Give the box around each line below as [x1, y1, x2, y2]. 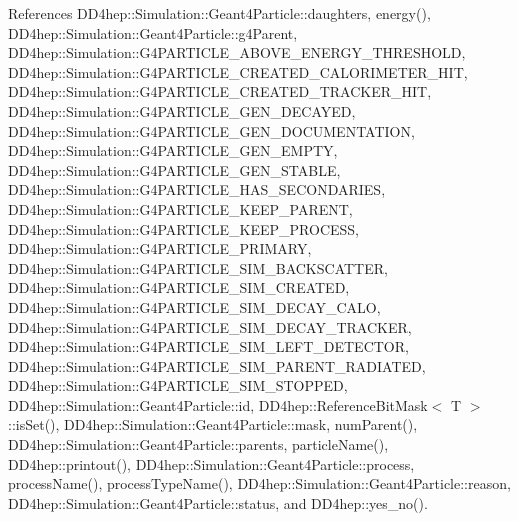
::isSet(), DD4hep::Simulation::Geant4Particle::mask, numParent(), [8, 414, 418, 435]
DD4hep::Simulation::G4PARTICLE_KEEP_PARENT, [8, 198, 353, 219]
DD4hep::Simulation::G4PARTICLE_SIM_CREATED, [8, 277, 350, 298]
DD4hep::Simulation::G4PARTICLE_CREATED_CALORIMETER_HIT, [8, 61, 468, 82]
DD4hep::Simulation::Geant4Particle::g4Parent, [8, 22, 298, 43]
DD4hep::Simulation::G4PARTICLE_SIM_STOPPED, [8, 375, 348, 396]
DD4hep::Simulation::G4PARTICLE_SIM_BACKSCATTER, [8, 257, 388, 278]
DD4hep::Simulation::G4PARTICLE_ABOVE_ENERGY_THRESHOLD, [8, 42, 466, 63]
